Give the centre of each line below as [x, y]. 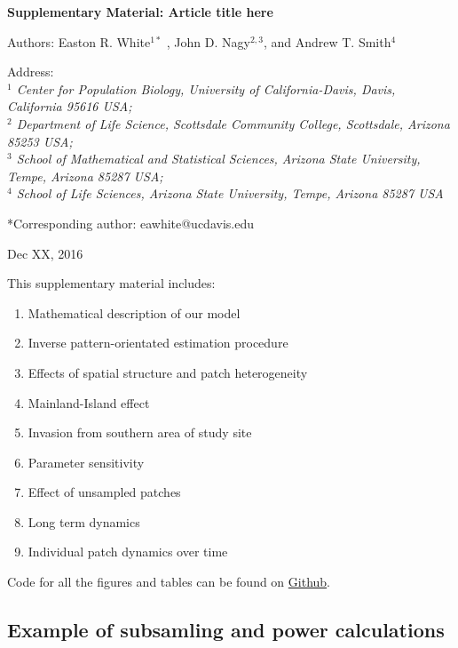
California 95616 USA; [70, 106]
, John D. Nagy [208, 41]
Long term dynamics [84, 521]
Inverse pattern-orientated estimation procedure [158, 343]
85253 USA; [40, 141]
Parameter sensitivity [86, 462]
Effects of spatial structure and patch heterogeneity [168, 372]
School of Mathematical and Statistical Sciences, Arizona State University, [218, 159]
